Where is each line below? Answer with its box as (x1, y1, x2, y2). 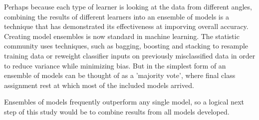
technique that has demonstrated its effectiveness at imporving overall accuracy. (4, 21, 249, 31)
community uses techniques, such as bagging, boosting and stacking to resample (4, 40, 249, 51)
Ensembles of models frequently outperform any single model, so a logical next (4, 96, 244, 107)
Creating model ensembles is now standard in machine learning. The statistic (4, 30, 240, 41)
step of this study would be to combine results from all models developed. (4, 106, 230, 116)
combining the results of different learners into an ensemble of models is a (4, 11, 229, 21)
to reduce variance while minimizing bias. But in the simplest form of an (4, 60, 226, 70)
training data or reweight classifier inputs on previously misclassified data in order (4, 50, 256, 60)
